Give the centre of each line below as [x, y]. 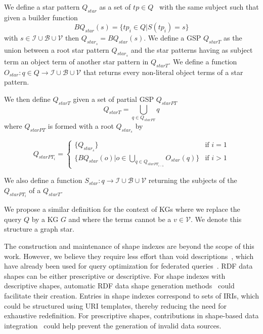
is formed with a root [81, 125]
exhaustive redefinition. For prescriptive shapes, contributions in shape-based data [131, 316]
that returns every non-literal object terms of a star [163, 72]
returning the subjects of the [193, 180]
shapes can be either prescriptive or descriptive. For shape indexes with [115, 275]
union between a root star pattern [57, 49]
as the [233, 38]
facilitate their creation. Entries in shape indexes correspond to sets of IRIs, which [131, 295]
